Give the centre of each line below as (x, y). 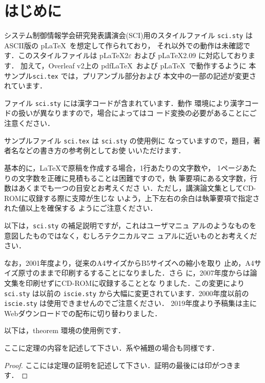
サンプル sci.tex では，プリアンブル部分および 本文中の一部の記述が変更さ (130, 75)
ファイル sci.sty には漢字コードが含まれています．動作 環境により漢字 (124, 103)
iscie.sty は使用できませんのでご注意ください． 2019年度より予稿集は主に (131, 303)
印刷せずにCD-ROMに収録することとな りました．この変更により (135, 282)
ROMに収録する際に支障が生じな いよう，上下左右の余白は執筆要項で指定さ (132, 198)
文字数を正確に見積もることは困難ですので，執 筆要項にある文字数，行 (138, 178)
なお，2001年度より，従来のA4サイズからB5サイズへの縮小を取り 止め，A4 (129, 262)
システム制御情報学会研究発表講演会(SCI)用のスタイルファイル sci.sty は (128, 35)
